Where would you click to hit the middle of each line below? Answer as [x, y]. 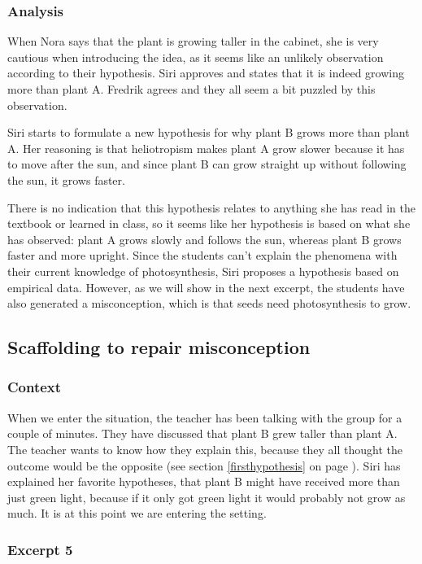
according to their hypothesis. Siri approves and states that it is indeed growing [206, 73]
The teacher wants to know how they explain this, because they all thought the [205, 449]
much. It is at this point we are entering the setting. [137, 513]
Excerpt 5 [40, 549]
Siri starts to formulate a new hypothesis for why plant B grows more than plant [209, 132]
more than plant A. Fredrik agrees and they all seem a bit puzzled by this [191, 89]
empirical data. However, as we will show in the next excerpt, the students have [206, 287]
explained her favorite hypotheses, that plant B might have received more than [204, 481]
